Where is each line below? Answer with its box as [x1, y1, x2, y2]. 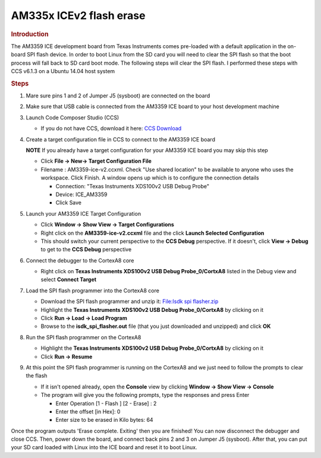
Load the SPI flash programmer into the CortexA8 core [26, 287, 160, 294]
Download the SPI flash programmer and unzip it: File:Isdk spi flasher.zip [40, 298, 219, 305]
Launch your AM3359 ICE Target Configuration [26, 210, 141, 217]
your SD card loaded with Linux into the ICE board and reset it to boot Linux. [11, 444, 197, 451]
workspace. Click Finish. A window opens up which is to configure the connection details [40, 174, 259, 181]
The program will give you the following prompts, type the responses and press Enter [40, 391, 250, 399]
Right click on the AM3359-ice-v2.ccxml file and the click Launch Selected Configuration [40, 229, 265, 236]
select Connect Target [40, 276, 97, 283]
